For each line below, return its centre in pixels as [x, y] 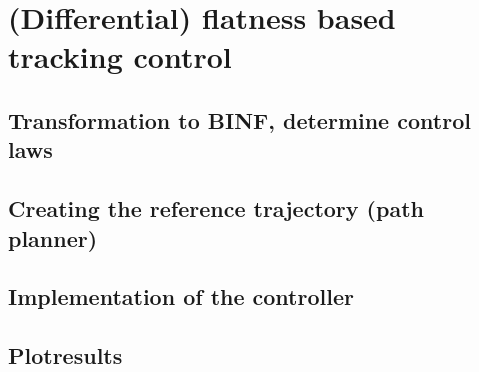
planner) [53, 237]
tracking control [120, 56]
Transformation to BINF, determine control [239, 119]
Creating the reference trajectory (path [216, 208]
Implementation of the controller [181, 296]
